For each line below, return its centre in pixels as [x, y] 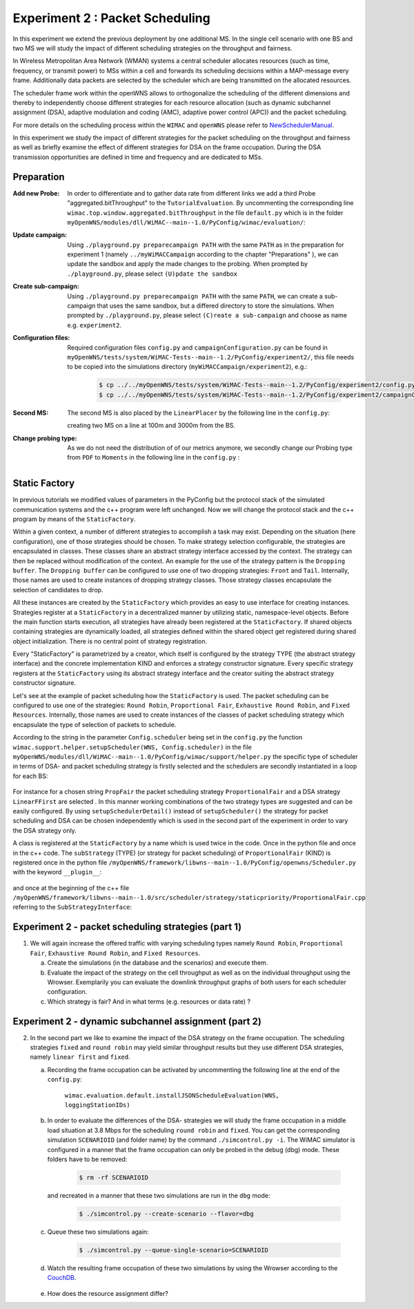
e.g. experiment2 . [95, 325]
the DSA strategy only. [45, 830]
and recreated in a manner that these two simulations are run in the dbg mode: [159, 1195]
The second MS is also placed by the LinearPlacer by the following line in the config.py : [199, 413]
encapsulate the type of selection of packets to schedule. [95, 724]
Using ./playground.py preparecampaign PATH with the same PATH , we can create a [195, 296]
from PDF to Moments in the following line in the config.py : [154, 458]
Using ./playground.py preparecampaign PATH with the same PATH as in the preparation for [206, 245]
